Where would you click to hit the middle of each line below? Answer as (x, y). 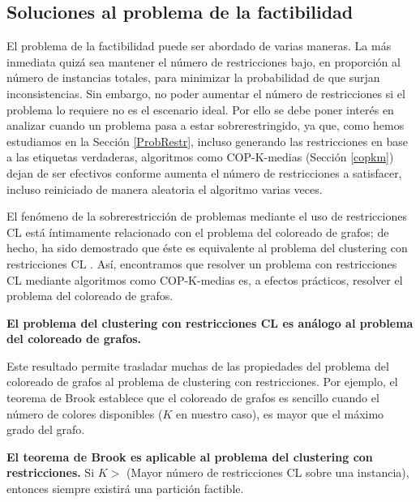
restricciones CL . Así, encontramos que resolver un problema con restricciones (202, 263)
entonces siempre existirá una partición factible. (125, 489)
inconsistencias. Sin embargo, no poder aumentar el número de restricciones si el (206, 93)
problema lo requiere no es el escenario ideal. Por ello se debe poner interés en (200, 109)
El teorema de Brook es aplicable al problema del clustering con (190, 456)
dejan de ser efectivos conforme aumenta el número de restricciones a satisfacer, (204, 172)
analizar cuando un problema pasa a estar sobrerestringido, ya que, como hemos (206, 125)
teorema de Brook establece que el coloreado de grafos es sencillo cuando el (193, 398)
